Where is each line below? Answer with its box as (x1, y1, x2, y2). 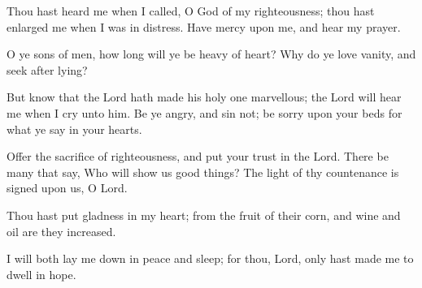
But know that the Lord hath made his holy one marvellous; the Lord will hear (7, 88, 402, 105)
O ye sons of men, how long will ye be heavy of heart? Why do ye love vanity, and (7, 45, 416, 62)
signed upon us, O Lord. (7, 179, 128, 196)
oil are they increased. (7, 222, 116, 239)
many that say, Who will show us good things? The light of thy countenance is (7, 163, 399, 180)
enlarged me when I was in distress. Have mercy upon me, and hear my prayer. (7, 18, 401, 35)
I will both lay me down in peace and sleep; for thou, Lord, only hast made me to (7, 250, 414, 267)
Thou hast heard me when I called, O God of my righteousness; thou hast (7, 2, 375, 19)
